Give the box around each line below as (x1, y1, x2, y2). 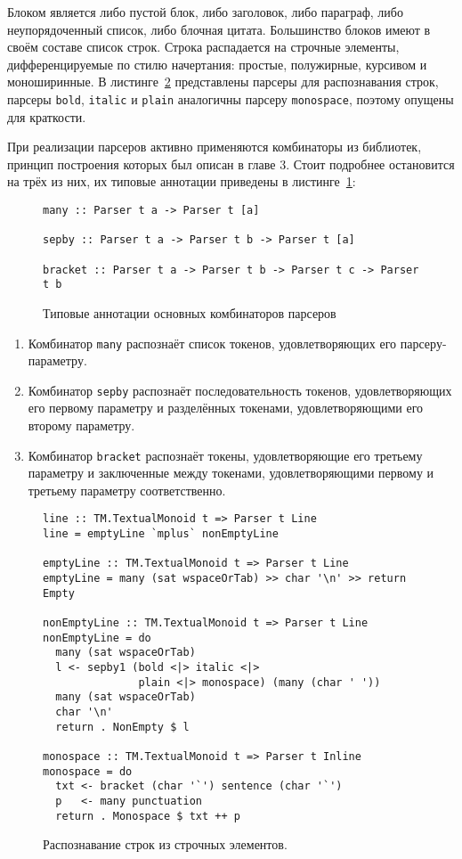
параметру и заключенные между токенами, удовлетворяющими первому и (28, 463, 434, 482)
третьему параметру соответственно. (28, 480, 226, 499)
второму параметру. (28, 416, 135, 435)
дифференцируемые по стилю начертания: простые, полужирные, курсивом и (7, 54, 427, 73)
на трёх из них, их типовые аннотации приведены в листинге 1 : (7, 172, 356, 191)
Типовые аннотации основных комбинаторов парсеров (43, 303, 336, 322)
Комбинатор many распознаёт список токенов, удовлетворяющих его (28, 333, 397, 352)
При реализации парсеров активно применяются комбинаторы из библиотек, (7, 137, 422, 156)
